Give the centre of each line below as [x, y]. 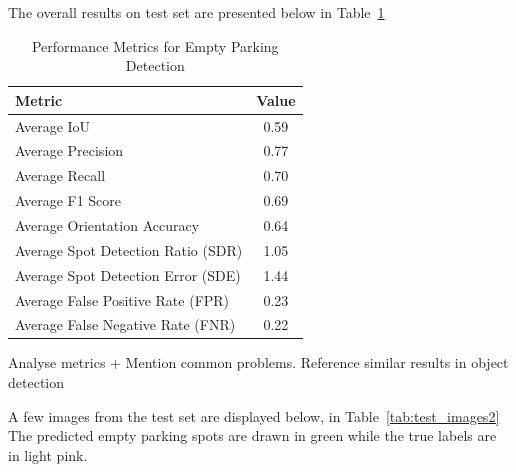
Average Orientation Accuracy [107, 225]
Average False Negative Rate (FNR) [125, 324]
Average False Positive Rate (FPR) [122, 299]
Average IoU [53, 125]
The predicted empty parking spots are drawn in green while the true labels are [252, 435]
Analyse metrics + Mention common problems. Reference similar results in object [258, 362]
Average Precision [69, 150]
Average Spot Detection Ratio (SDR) [129, 249]
